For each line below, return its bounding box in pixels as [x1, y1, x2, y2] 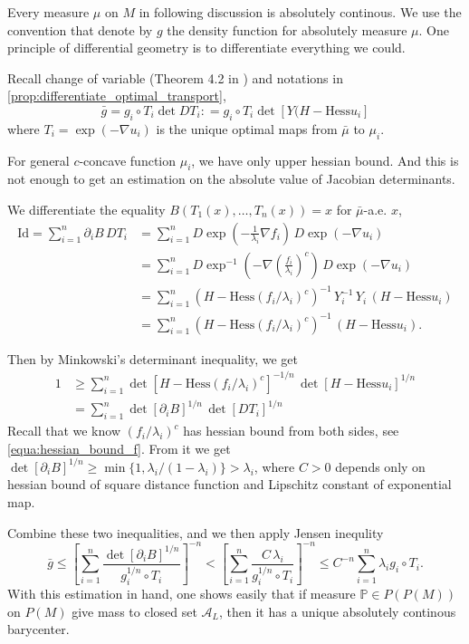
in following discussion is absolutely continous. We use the [139, 3, 462, 21]
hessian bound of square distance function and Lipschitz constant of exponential [7, 475, 452, 494]
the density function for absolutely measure [167, 20, 407, 39]
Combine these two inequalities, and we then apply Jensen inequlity [7, 523, 384, 542]
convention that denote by [7, 20, 153, 39]
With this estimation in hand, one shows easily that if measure [7, 584, 356, 603]
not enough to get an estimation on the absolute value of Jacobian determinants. [7, 169, 455, 188]
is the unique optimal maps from [156, 119, 338, 138]
